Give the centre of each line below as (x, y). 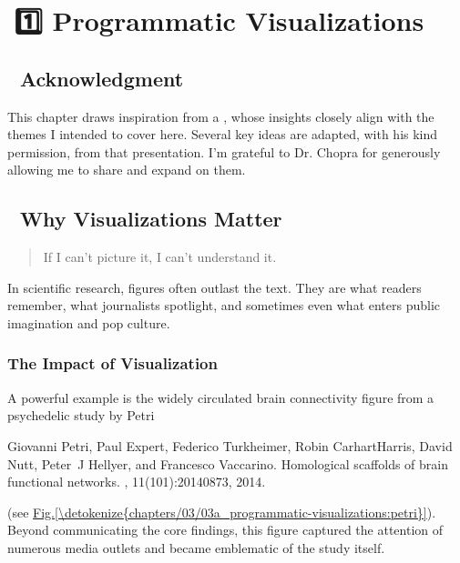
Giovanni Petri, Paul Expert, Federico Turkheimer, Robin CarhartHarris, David (230, 445)
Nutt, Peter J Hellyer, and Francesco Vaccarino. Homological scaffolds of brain (228, 463)
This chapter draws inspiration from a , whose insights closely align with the (221, 116)
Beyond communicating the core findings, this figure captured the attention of (225, 530)
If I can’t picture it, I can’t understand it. (160, 257)
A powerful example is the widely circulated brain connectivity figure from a (221, 397)
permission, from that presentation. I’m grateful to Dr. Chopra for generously (224, 151)
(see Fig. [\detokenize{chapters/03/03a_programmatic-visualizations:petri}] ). (222, 512)
